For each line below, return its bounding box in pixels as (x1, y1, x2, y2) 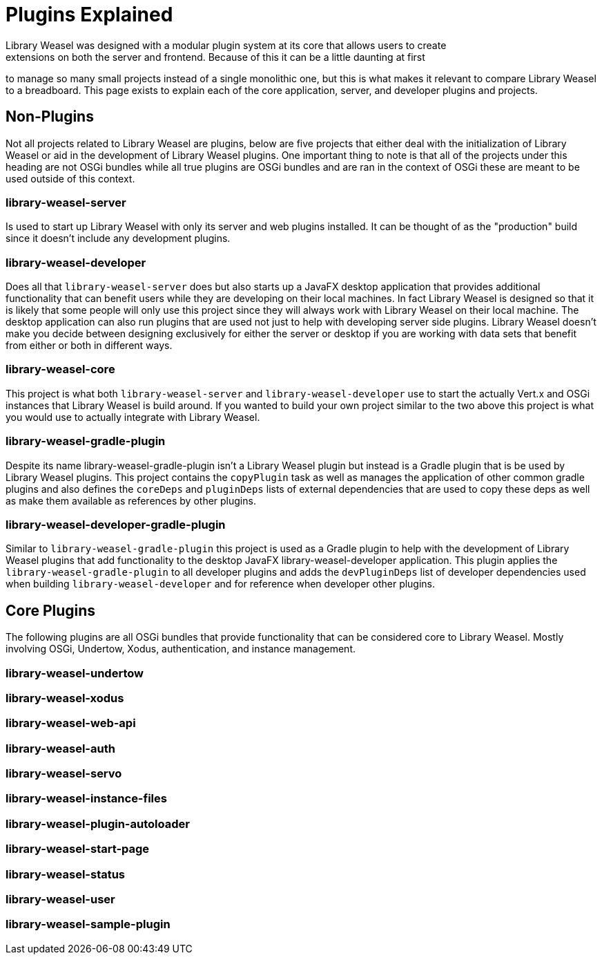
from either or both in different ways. (6, 339, 173, 352)
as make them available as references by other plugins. (6, 494, 256, 507)
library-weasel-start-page (6, 842, 150, 856)
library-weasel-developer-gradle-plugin (6, 517, 226, 531)
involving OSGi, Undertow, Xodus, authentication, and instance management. (6, 643, 356, 655)
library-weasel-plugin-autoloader (6, 816, 190, 831)
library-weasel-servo (6, 766, 122, 781)
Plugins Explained (6, 3, 173, 26)
